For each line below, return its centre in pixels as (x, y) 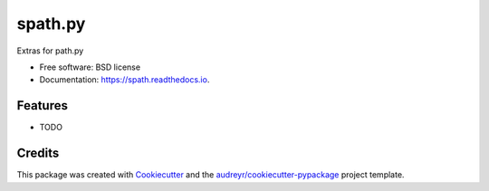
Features (42, 105)
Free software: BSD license (90, 67)
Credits (38, 153)
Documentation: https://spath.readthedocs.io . (125, 80)
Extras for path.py (50, 51)
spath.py (51, 24)
